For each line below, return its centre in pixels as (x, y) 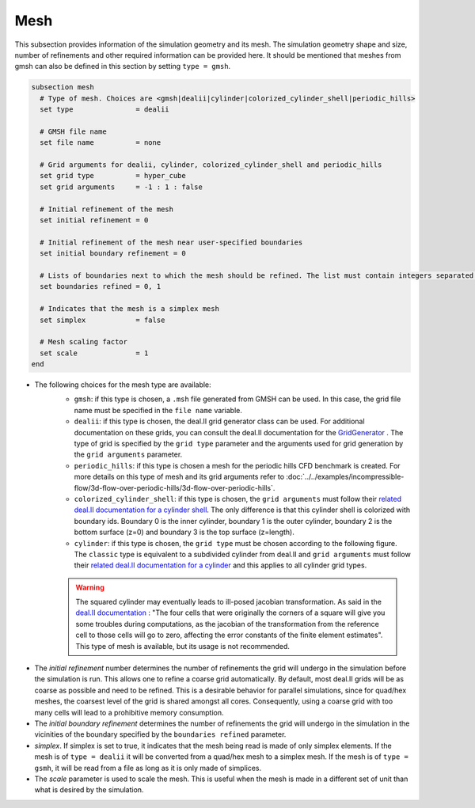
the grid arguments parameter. (128, 454)
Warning (90, 587)
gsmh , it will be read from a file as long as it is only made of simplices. (148, 768)
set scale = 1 (94, 353)
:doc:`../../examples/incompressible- (345, 477)
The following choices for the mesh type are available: (123, 385)
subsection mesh (63, 87)
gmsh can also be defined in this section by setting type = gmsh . (123, 66)
